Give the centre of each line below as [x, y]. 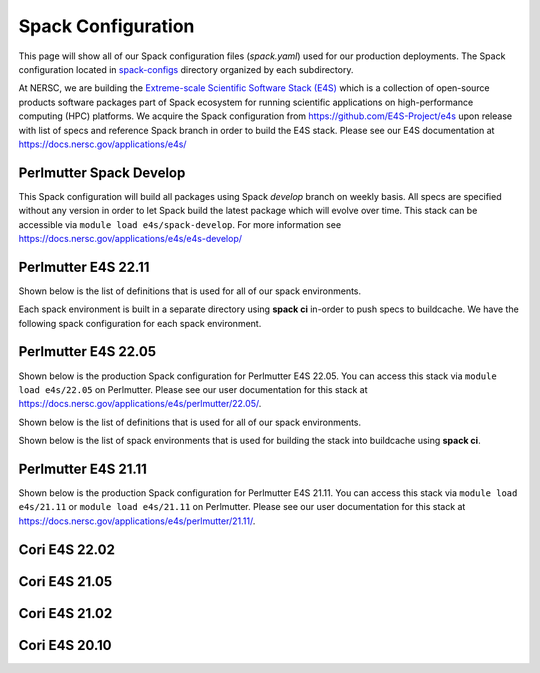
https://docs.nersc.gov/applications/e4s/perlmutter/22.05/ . [140, 404]
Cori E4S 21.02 [65, 613]
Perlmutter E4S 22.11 [84, 266]
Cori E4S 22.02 [66, 549]
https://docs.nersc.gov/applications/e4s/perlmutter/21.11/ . [137, 521]
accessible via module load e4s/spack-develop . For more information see [180, 224]
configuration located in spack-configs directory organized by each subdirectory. [186, 69]
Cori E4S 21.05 [65, 581]
